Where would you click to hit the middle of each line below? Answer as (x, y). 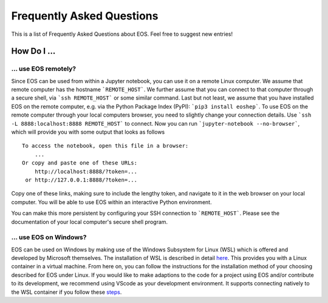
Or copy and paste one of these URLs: (80, 163)
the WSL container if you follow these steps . (67, 292)
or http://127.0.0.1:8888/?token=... (81, 180)
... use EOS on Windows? (49, 237)
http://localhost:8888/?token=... (86, 171)
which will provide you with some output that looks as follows (88, 132)
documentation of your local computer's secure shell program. (90, 222)
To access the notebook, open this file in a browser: (105, 146)
